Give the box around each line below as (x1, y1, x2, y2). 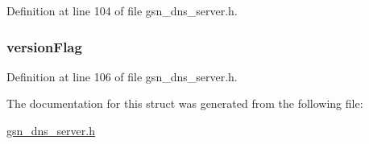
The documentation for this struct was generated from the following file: (6, 95, 363, 112)
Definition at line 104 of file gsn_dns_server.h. (6, 2, 238, 19)
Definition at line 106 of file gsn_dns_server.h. (6, 68, 238, 84)
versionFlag (6, 36, 82, 56)
